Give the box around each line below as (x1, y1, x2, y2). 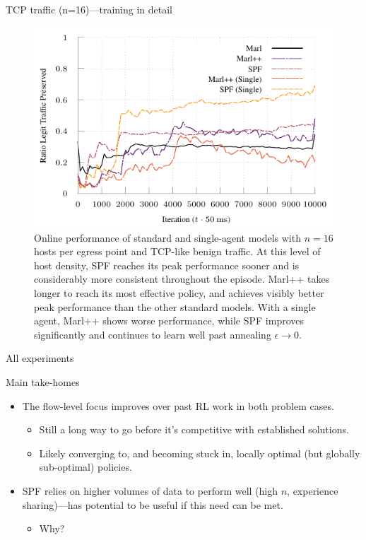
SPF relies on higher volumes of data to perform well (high (22, 483, 278, 498)
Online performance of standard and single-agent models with (34, 230, 301, 245)
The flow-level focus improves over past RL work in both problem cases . (22, 398, 334, 413)
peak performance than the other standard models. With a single (34, 299, 316, 314)
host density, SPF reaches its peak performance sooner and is (34, 257, 300, 272)
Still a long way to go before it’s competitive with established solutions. (39, 422, 349, 437)
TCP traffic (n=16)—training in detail (6, 2, 172, 16)
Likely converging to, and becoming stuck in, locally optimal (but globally (39, 445, 360, 460)
